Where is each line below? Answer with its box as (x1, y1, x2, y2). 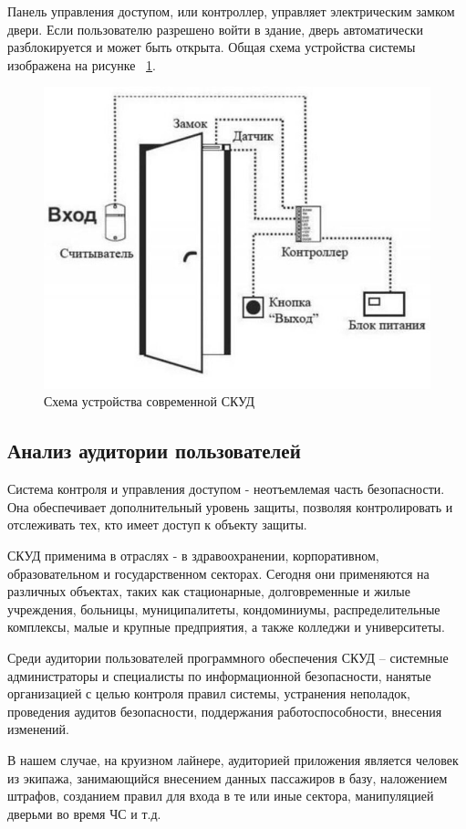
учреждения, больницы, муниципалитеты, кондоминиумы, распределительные (7, 599, 440, 618)
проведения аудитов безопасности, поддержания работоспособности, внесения (7, 701, 442, 720)
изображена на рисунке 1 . (7, 55, 156, 74)
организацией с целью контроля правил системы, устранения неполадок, (7, 684, 410, 703)
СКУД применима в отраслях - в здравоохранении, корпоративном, (7, 545, 379, 564)
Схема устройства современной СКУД (44, 392, 255, 411)
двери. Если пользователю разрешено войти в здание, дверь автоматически (7, 19, 424, 38)
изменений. (7, 719, 69, 739)
